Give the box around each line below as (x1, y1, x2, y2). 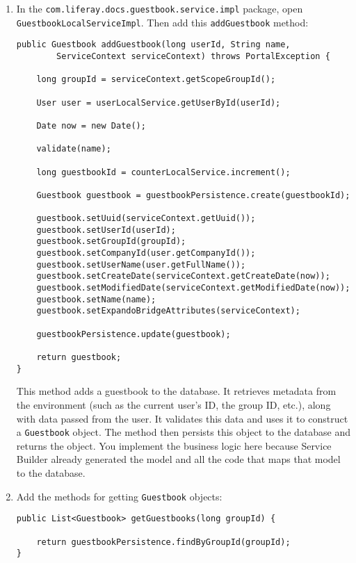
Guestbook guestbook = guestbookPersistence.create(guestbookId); (36, 190, 350, 200)
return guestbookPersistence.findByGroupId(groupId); (36, 537, 291, 547)
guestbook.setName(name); (36, 294, 156, 304)
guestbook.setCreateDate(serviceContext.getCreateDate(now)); (36, 271, 330, 281)
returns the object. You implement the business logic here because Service (16, 438, 332, 452)
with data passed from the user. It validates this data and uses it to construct (16, 411, 348, 425)
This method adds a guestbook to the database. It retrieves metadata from (16, 384, 337, 398)
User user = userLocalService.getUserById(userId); (36, 97, 281, 108)
